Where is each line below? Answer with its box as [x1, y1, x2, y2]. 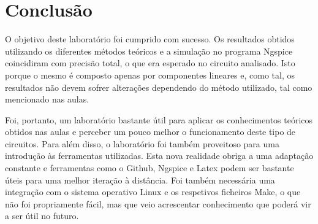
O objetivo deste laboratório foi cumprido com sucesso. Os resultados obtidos [5, 33, 295, 45]
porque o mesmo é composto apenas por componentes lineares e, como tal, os [5, 68, 295, 81]
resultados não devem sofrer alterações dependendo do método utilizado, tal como [5, 80, 312, 93]
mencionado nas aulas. [5, 93, 89, 106]
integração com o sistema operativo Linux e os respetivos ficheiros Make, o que [5, 185, 301, 198]
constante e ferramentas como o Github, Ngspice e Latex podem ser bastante [5, 161, 294, 174]
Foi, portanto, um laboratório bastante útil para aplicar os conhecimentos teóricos [5, 113, 313, 126]
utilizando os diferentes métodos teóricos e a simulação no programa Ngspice [5, 44, 293, 57]
